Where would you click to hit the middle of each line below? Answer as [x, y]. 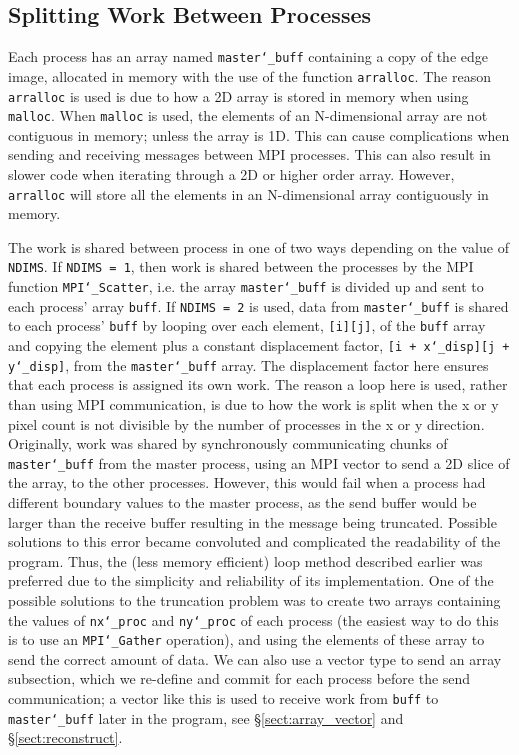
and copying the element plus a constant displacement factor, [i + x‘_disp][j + [259, 345]
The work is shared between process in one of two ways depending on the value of [258, 246]
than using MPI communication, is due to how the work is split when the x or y [253, 403]
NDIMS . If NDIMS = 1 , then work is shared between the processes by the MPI [241, 266]
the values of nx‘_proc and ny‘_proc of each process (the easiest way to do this [253, 619]
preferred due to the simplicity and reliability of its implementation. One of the [251, 580]
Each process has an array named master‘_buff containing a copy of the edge [248, 56]
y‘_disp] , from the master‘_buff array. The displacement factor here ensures [248, 364]
